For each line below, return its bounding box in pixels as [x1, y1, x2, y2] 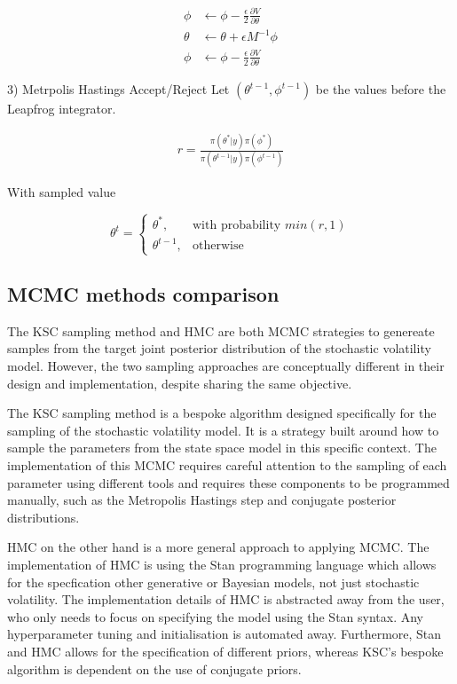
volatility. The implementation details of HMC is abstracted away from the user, [7, 590, 445, 609]
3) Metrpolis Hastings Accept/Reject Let [7, 80, 230, 98]
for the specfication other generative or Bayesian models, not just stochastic [7, 572, 420, 591]
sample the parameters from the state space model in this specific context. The [7, 438, 437, 457]
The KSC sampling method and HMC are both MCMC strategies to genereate [7, 321, 435, 340]
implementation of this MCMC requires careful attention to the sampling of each [7, 456, 447, 475]
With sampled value [7, 182, 116, 200]
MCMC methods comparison [7, 280, 280, 308]
